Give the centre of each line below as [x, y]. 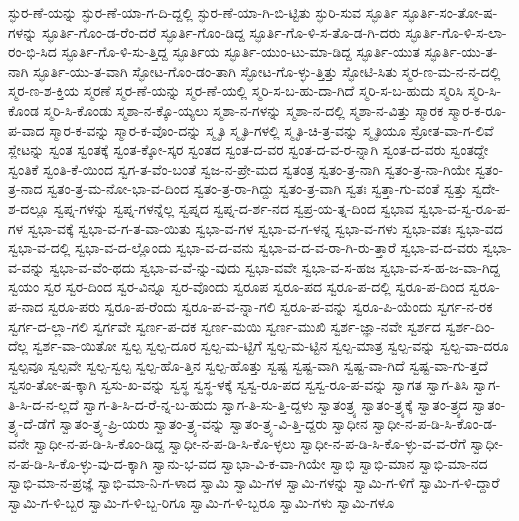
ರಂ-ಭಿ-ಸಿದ [32, 51]
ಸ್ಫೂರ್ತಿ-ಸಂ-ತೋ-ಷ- [450, 12]
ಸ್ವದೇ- [485, 188]
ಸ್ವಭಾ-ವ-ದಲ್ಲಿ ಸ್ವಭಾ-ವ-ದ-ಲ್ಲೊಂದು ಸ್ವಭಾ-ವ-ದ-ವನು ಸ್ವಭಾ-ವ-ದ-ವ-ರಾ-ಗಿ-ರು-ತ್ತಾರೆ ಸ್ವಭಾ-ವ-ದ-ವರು [243, 247]
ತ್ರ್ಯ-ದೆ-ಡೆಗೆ [32, 423]
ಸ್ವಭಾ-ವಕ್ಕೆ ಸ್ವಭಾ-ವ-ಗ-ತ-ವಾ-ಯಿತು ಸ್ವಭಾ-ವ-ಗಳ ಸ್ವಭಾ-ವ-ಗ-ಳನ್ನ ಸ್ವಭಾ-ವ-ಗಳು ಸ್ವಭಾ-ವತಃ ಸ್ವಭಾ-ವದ [265, 227]
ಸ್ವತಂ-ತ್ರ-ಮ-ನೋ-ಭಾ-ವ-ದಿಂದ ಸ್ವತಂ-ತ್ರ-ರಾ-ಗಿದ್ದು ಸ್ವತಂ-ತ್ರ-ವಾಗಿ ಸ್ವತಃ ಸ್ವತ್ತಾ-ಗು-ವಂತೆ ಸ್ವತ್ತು [257, 188]
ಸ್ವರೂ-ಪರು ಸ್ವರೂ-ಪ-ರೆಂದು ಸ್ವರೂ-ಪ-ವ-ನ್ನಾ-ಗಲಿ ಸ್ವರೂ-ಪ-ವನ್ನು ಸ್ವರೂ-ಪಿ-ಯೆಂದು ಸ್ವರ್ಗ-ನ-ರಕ [270, 305]
